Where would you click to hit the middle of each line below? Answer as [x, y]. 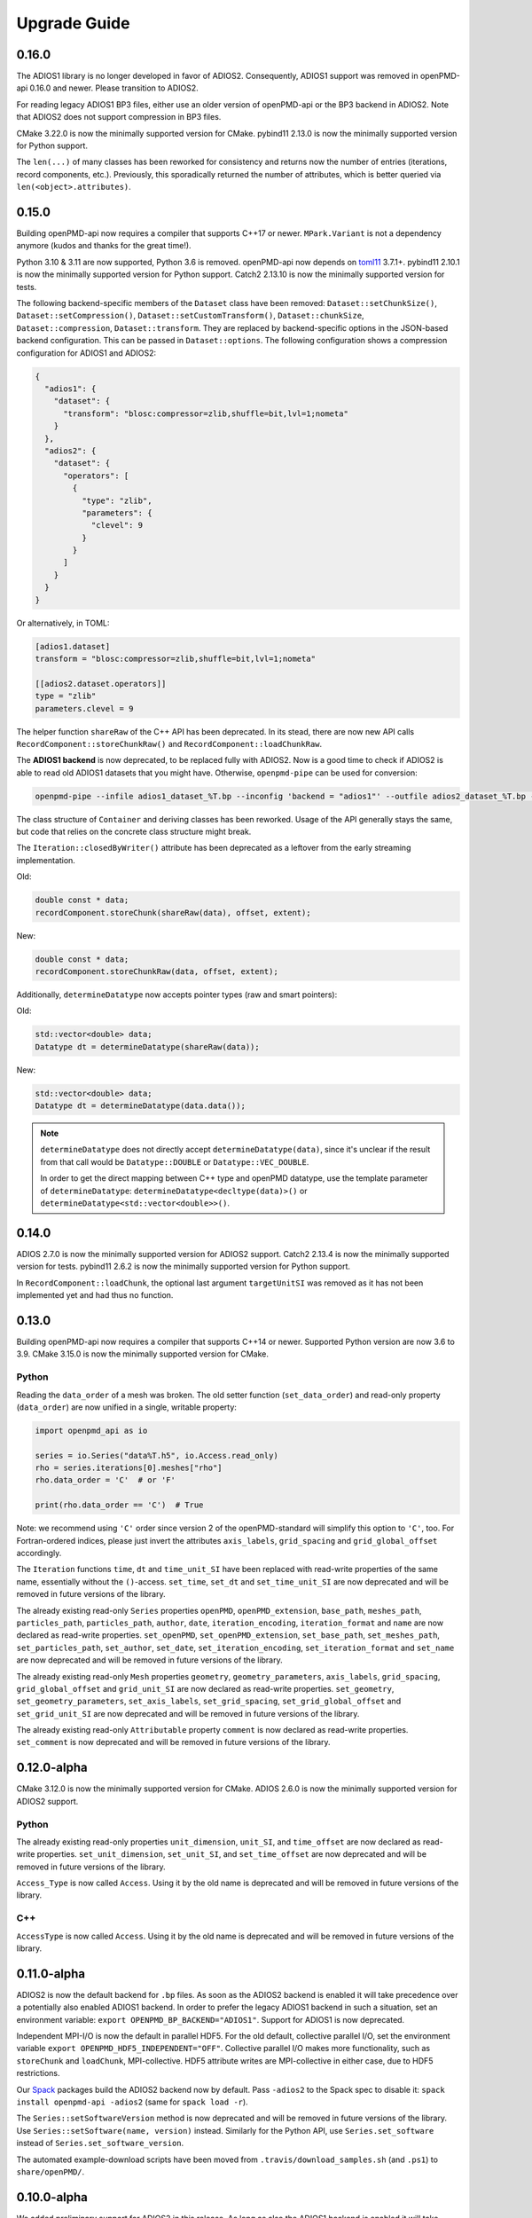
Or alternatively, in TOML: [63, 623]
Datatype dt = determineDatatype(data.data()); [140, 1106]
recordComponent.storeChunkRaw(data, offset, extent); [156, 971]
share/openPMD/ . [51, 2172]
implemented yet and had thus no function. [95, 1295]
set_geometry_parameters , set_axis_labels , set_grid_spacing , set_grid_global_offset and [209, 1701]
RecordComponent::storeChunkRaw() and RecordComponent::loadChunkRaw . [169, 743]
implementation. [46, 860]
